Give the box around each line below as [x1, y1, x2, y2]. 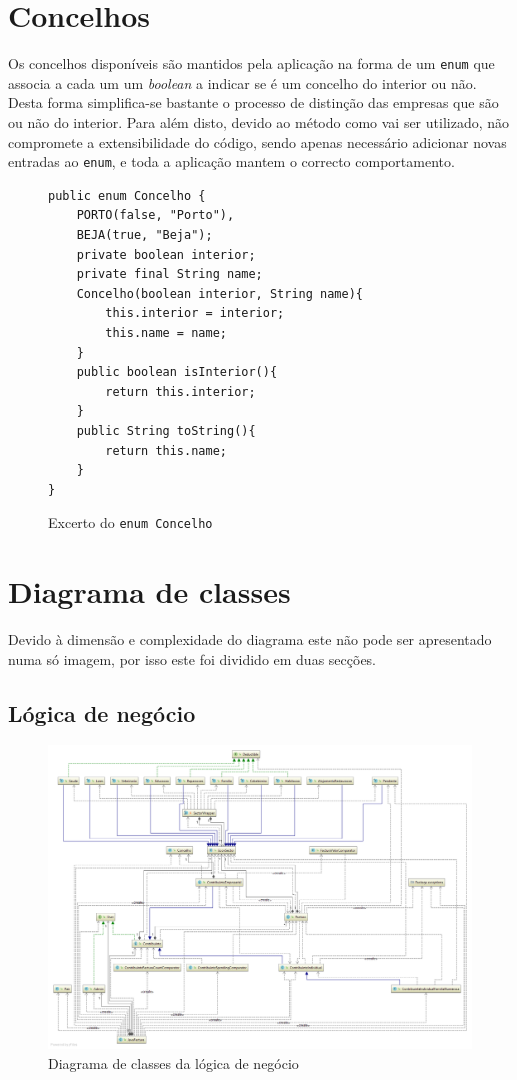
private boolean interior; [76, 247, 256, 262]
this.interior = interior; [105, 306, 285, 321]
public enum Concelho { [48, 188, 206, 203]
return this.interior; [105, 384, 256, 399]
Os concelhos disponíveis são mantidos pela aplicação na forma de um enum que [8, 53, 495, 74]
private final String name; [76, 267, 263, 282]
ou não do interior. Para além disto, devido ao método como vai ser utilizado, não [8, 111, 510, 132]
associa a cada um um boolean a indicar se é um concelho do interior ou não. [8, 72, 477, 93]
